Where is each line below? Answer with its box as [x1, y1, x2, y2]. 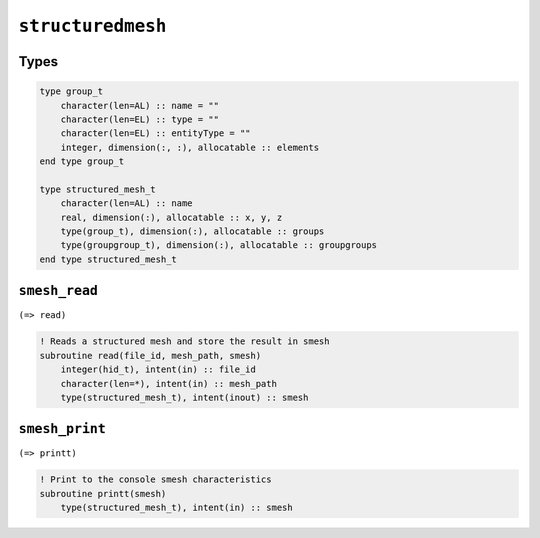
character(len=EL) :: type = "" [60, 113, 220, 125]
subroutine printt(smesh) [39, 488, 167, 499]
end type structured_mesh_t [39, 253, 177, 265]
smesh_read [18, 283, 99, 299]
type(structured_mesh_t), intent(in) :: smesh [60, 502, 294, 514]
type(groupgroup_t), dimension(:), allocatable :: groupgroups [60, 240, 378, 251]
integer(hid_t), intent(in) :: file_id [60, 364, 257, 375]
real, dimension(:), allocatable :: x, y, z [60, 211, 283, 223]
